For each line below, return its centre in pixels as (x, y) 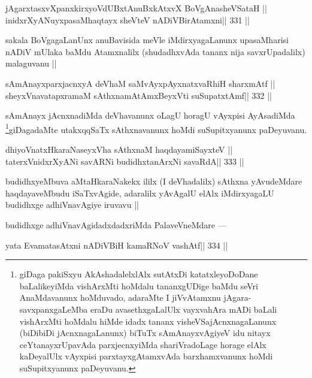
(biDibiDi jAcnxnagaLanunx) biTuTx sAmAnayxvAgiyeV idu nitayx (145, 333)
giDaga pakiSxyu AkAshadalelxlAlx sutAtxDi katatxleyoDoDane (139, 274)
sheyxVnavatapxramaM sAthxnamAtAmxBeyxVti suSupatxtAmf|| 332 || (139, 95)
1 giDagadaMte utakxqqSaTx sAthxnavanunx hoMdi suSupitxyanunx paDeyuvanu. (156, 128)
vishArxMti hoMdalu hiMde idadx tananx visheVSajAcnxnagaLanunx (148, 321)
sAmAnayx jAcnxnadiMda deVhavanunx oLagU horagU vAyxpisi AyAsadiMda (150, 115)
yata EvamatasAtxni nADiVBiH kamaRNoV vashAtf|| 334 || (117, 245)
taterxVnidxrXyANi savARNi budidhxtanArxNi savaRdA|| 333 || (125, 161)
